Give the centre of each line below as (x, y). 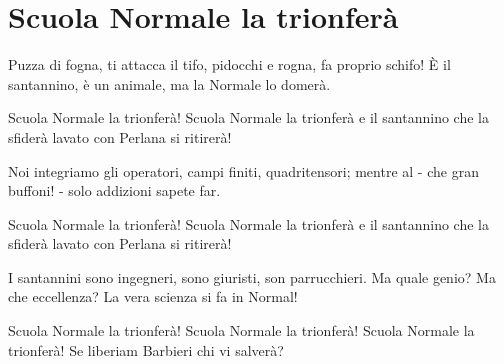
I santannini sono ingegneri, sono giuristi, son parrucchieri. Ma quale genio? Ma (252, 276)
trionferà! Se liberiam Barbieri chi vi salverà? (146, 349)
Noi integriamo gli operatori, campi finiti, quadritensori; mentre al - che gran (243, 170)
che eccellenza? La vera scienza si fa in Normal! (153, 296)
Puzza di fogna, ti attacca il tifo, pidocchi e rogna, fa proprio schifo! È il (229, 64)
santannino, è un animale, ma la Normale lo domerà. (169, 83)
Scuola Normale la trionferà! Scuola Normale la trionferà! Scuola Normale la (241, 330)
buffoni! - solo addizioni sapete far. (114, 190)
